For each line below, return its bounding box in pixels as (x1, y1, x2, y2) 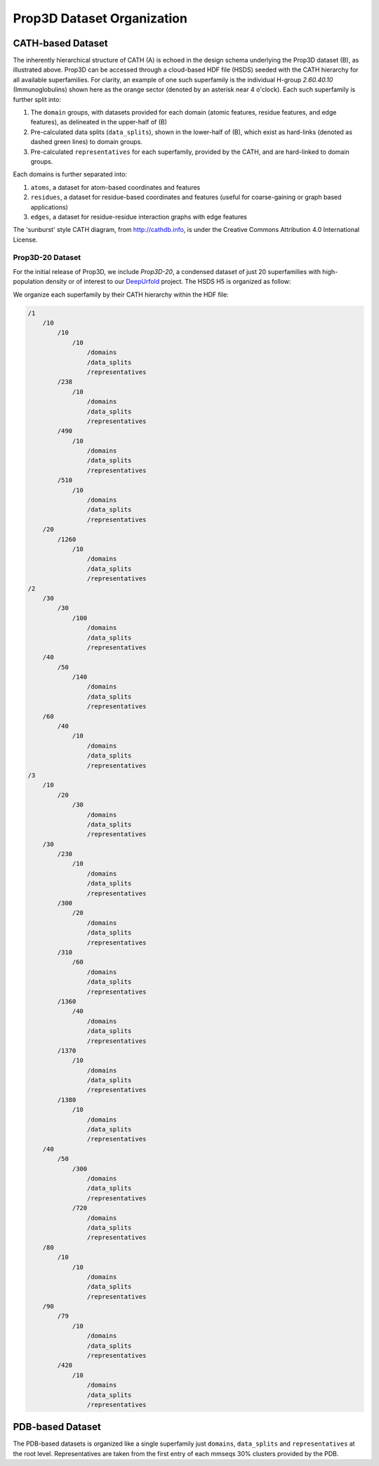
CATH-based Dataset (13, 37, 108, 49)
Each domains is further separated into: (13, 170, 128, 179)
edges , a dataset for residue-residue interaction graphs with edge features (30, 212, 247, 221)
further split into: (13, 95, 61, 103)
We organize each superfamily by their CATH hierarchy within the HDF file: (13, 290, 229, 299)
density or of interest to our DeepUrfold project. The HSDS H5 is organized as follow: (45, 278, 291, 286)
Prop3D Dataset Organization (13, 11, 187, 26)
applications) (30, 202, 68, 211)
